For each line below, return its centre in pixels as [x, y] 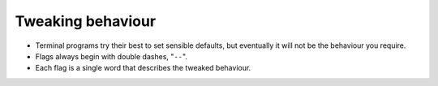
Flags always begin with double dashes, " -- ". [112, 56]
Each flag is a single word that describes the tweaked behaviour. [143, 68]
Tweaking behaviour [86, 21]
